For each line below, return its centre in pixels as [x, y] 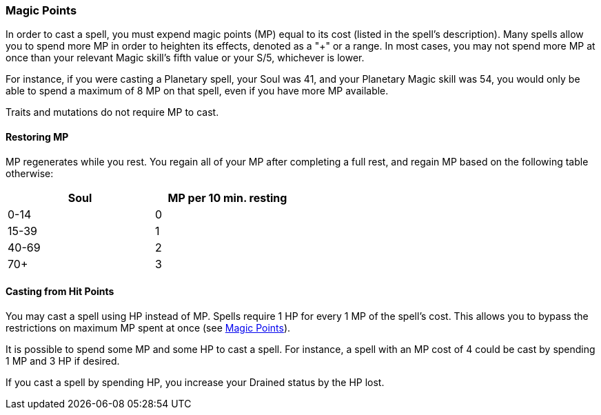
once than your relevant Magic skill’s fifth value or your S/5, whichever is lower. [185, 58]
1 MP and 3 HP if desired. [63, 361]
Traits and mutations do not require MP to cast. [112, 112]
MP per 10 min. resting [227, 198]
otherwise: [30, 173]
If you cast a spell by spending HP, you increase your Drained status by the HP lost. [195, 382]
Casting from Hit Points [60, 292]
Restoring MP [37, 136]
